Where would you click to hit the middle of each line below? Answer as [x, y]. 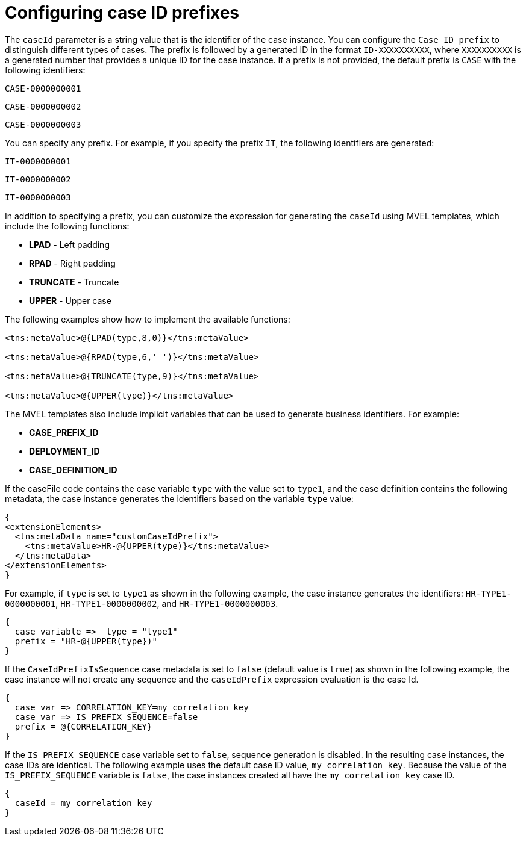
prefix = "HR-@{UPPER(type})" [86, 641]
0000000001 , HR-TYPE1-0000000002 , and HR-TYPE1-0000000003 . [142, 603]
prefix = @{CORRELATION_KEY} [83, 726]
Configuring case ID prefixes [122, 13]
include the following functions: [67, 226]
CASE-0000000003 [43, 124]
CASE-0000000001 [43, 88]
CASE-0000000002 [43, 106]
